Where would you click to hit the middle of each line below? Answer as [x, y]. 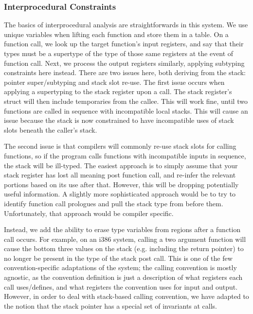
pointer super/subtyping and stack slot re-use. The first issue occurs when [114, 82]
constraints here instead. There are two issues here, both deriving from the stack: [125, 72]
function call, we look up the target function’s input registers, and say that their [124, 44]
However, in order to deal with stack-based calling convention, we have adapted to [126, 296]
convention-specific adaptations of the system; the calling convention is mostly [120, 267]
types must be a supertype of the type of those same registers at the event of [119, 53]
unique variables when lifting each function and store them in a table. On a [116, 34]
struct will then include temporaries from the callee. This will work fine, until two [126, 101]
